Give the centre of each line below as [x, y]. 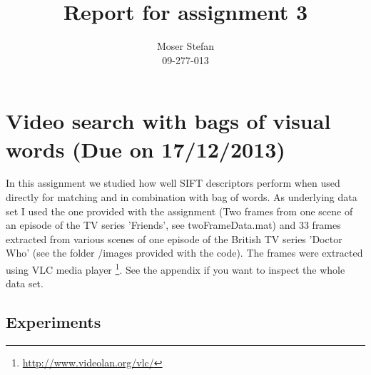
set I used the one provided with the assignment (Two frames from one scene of [179, 211]
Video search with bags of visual [168, 121]
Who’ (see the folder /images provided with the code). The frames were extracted [184, 253]
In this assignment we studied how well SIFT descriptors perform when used [173, 183]
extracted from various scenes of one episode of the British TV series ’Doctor [174, 238]
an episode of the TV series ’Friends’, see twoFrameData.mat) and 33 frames [173, 225]
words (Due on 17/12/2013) [146, 149]
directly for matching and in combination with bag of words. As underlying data [182, 197]
